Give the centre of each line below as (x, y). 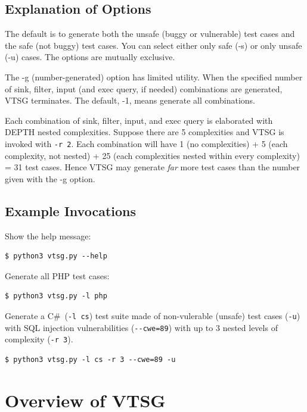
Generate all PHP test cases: (57, 275)
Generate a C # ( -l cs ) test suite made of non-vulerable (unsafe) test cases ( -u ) (153, 315)
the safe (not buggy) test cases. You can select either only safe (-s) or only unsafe (153, 45)
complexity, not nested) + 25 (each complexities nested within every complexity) (152, 155)
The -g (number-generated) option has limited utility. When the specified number (154, 77)
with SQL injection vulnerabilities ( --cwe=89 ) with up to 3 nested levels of (141, 327)
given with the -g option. (50, 178)
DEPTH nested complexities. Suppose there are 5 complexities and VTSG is (145, 132)
